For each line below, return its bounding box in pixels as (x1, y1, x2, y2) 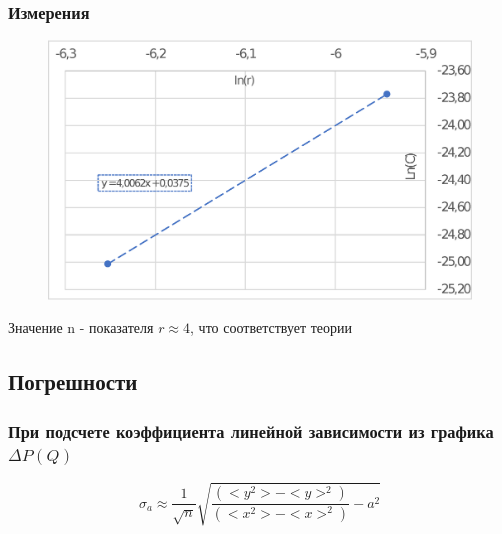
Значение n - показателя (8, 317, 154, 338)
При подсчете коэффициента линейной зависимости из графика (8, 418, 494, 443)
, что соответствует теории (190, 317, 353, 338)
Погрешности (8, 366, 138, 397)
